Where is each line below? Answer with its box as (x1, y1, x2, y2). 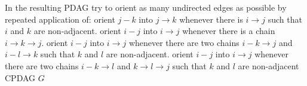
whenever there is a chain (182, 24, 275, 37)
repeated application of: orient (5, 13, 115, 25)
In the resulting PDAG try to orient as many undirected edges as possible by (5, 1, 287, 13)
